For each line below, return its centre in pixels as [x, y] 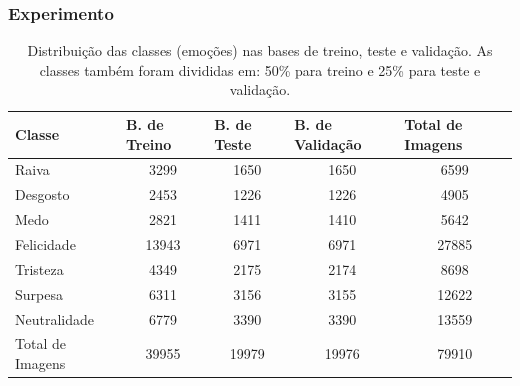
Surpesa [39, 293]
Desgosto [42, 194]
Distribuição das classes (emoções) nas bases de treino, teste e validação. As [260, 50]
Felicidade [45, 243]
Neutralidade [55, 318]
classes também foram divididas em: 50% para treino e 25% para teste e [260, 69]
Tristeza [39, 268]
